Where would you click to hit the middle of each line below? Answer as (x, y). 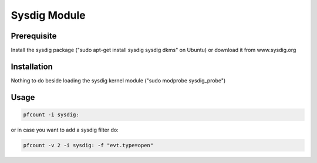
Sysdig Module (48, 15)
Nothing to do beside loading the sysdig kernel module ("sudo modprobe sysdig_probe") (118, 80)
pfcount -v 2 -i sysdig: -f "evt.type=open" (88, 145)
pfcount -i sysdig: (51, 115)
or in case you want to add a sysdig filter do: (65, 130)
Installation (32, 66)
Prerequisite (34, 36)
